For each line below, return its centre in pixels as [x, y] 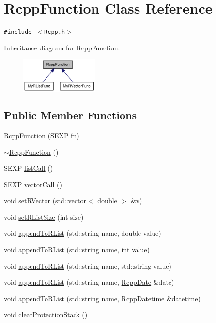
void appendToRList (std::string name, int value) [77, 250]
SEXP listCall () [29, 168]
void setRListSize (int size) [44, 217]
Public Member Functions [70, 115]
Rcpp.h [55, 32]
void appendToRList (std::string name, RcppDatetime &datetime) [102, 298]
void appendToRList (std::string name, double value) [83, 233]
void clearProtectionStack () [46, 315]
